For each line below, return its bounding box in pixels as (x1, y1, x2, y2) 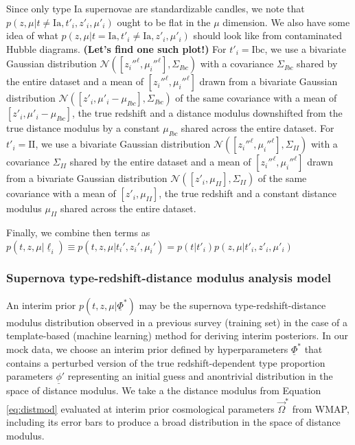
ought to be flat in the (117, 14, 211, 29)
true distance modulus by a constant (6, 121, 160, 135)
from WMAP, (292, 401, 350, 415)
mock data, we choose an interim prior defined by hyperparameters (6, 341, 288, 356)
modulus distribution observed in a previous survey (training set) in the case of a (6, 315, 347, 329)
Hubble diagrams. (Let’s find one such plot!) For (6, 41, 227, 56)
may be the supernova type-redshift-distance (139, 297, 326, 312)
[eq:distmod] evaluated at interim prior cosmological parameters (6, 401, 275, 415)
